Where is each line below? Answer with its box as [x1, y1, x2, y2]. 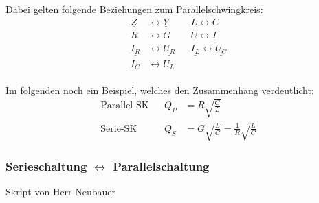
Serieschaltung [5, 158, 87, 175]
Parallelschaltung [113, 158, 210, 175]
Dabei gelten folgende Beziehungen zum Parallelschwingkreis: [5, 2, 263, 16]
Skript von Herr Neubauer [5, 184, 116, 199]
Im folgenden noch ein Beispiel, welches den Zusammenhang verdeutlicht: [5, 82, 314, 97]
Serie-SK [100, 123, 137, 134]
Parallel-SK [100, 101, 149, 111]
